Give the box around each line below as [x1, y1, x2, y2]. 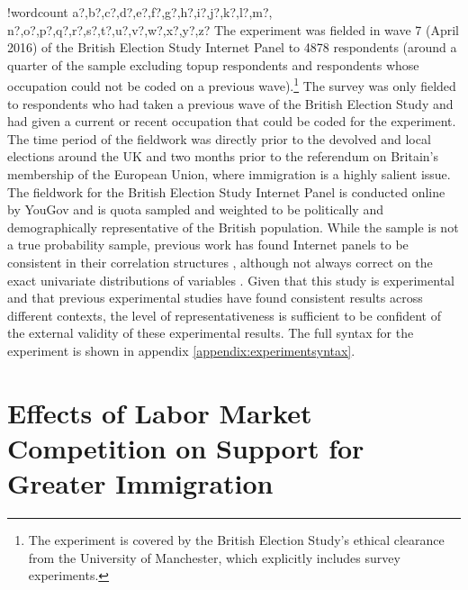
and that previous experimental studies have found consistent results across [7, 288, 423, 307]
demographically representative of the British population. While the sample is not [7, 217, 459, 236]
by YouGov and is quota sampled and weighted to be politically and [7, 200, 383, 219]
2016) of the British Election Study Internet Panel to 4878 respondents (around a [7, 38, 457, 57]
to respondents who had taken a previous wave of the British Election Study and [7, 94, 454, 113]
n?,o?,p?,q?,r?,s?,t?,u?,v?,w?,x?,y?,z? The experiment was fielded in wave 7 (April [7, 20, 459, 39]
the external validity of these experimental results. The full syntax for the [7, 323, 414, 342]
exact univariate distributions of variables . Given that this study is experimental [7, 270, 454, 289]
